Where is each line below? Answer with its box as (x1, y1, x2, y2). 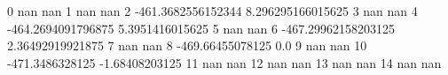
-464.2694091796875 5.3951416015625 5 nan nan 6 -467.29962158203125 (7, 19, 396, 37)
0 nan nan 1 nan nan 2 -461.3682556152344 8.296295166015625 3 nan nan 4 (7, 2, 418, 19)
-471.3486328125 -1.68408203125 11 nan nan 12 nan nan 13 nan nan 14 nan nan (7, 53, 442, 71)
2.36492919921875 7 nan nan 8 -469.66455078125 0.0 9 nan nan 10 (7, 36, 367, 55)
